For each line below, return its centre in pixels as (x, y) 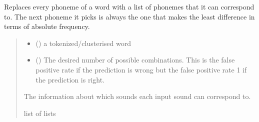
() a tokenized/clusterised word (83, 43)
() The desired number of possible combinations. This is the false (135, 60)
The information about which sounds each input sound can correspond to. (137, 96)
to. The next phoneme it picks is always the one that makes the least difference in (129, 16)
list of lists (40, 113)
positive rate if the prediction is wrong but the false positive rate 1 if (141, 69)
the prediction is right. (70, 79)
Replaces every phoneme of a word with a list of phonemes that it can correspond (129, 6)
